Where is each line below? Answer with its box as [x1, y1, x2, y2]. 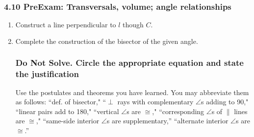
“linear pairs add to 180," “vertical [15, 106, 119, 116]
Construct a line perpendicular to [15, 20, 116, 30]
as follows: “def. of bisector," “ [15, 97, 106, 107]
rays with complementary [117, 97, 194, 107]
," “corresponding [152, 106, 204, 116]
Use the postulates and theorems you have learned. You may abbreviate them [15, 87, 249, 97]
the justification [15, 68, 79, 80]
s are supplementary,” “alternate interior [106, 116, 229, 126]
